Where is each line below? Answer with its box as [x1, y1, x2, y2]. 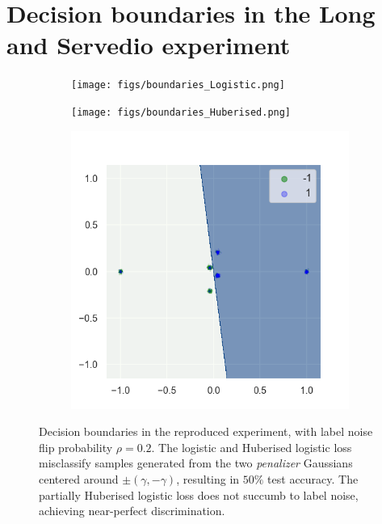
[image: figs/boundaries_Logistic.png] [71, 79, 285, 91]
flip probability [39, 438, 113, 455]
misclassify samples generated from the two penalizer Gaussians [39, 454, 353, 471]
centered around [39, 471, 119, 487]
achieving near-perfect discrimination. [39, 502, 225, 519]
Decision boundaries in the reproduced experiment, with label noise [39, 423, 373, 440]
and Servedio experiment [6, 28, 291, 61]
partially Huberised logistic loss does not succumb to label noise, [39, 486, 359, 503]
